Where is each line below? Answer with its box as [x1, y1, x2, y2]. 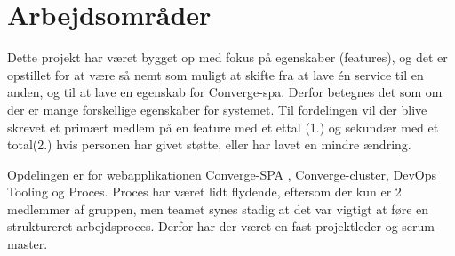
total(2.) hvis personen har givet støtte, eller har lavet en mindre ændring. [7, 135, 411, 154]
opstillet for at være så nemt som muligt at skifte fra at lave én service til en [7, 65, 424, 84]
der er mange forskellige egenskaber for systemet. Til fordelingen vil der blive [7, 100, 427, 118]
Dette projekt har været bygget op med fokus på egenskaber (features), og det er [7, 48, 448, 67]
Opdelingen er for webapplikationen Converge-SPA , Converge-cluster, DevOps [7, 164, 436, 183]
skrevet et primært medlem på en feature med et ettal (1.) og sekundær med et [7, 117, 439, 136]
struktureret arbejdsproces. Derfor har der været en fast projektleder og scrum [7, 217, 435, 236]
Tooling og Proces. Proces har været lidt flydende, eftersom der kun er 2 [7, 182, 402, 201]
